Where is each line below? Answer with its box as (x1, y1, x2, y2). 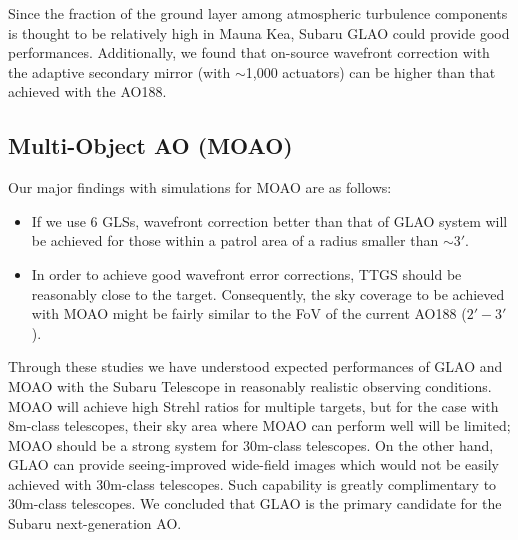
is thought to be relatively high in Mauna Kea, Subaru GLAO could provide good (8, 22, 510, 43)
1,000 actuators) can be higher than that (245, 61, 496, 82)
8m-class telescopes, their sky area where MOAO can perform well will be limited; (8, 415, 511, 436)
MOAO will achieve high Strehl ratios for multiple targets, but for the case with (8, 395, 499, 416)
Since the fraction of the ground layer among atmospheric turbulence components (8, 3, 508, 23)
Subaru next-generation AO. (8, 513, 182, 534)
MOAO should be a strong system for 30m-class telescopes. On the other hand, (8, 434, 494, 455)
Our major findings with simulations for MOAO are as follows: (8, 177, 392, 198)
